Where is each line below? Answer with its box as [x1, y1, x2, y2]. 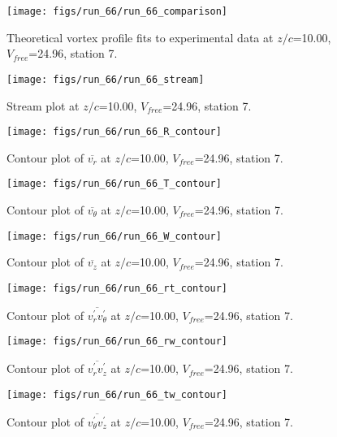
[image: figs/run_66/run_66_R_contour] [6, 126, 222, 138]
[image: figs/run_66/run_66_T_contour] [6, 178, 222, 190]
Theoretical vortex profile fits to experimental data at [6, 28, 274, 45]
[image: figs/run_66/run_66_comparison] [6, 6, 228, 17]
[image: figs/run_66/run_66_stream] [6, 73, 205, 85]
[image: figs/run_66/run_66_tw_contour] [6, 388, 228, 400]
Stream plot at [6, 97, 80, 114]
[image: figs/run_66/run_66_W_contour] [6, 230, 222, 242]
